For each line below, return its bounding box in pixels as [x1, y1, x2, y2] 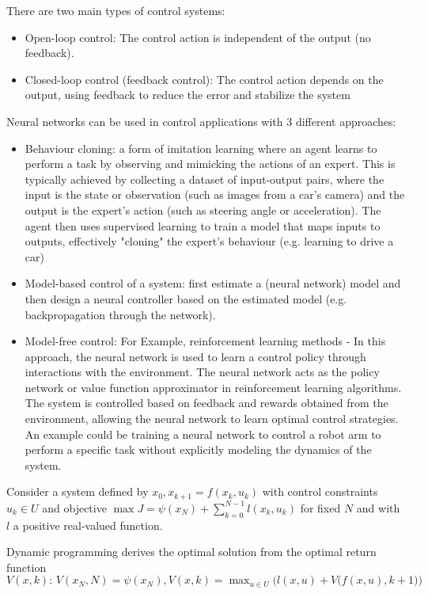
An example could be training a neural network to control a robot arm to [25, 425, 381, 442]
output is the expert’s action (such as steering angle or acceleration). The [25, 201, 381, 218]
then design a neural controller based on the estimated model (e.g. [25, 290, 347, 307]
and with [356, 499, 400, 516]
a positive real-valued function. [13, 516, 163, 533]
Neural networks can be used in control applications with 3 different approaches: [6, 112, 396, 129]
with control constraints [262, 483, 378, 500]
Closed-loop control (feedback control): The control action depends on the [25, 70, 384, 87]
